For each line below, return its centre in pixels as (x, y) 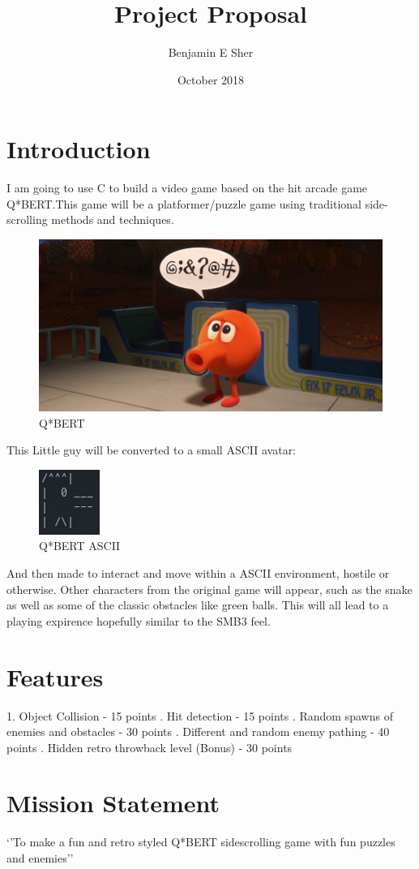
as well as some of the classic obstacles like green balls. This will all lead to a (198, 605)
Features (55, 676)
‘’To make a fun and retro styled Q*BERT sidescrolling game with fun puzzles (201, 842)
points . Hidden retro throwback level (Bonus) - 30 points (150, 747)
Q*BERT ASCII (80, 546)
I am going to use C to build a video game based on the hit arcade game (187, 188)
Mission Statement (113, 803)
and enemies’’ (40, 858)
